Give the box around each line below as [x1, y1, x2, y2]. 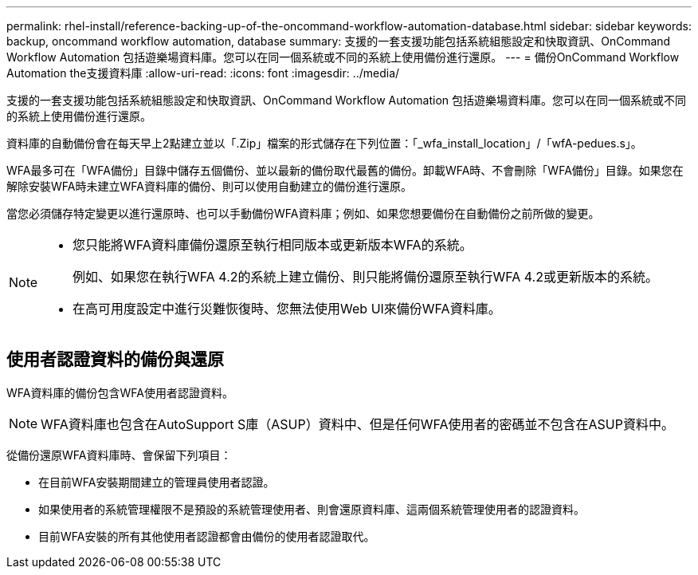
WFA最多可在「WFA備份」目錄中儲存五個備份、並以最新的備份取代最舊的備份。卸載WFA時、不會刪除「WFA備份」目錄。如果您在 [6, 163, 684, 177]
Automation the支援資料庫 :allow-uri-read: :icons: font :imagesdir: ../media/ [6, 66, 400, 80]
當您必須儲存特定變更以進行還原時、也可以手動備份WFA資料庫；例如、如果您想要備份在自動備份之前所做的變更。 [6, 207, 600, 220]
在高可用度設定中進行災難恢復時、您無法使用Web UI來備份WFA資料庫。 [73, 301, 501, 317]
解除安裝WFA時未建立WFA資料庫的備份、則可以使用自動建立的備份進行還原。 [6, 179, 412, 193]
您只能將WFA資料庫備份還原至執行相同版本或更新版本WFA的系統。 [73, 237, 473, 253]
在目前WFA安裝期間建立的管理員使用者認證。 [38, 475, 275, 489]
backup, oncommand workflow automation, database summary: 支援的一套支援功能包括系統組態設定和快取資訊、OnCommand [6, 34, 671, 48]
